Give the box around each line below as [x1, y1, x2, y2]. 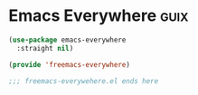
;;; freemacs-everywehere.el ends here [8, 76, 159, 86]
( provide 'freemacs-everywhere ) [8, 60, 130, 69]
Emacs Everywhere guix [8, 5, 189, 26]
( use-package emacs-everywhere [8, 35, 127, 44]
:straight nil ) [16, 43, 74, 52]
